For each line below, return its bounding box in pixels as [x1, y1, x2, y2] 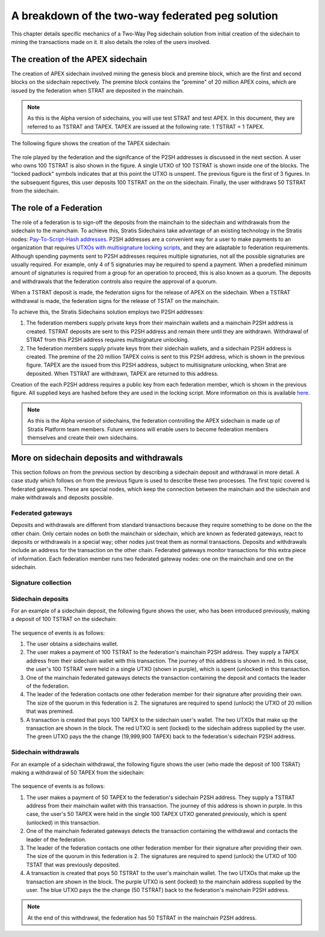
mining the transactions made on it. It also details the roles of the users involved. [11, 38, 211, 45]
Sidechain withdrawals [11, 748, 79, 756]
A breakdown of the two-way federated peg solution [11, 9, 279, 22]
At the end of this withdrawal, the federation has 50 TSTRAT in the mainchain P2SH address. [27, 914, 257, 921]
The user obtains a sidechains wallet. [26, 640, 119, 647]
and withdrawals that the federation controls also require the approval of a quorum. [11, 278, 218, 285]
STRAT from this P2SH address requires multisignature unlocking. [26, 336, 190, 343]
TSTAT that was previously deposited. [26, 861, 120, 868]
